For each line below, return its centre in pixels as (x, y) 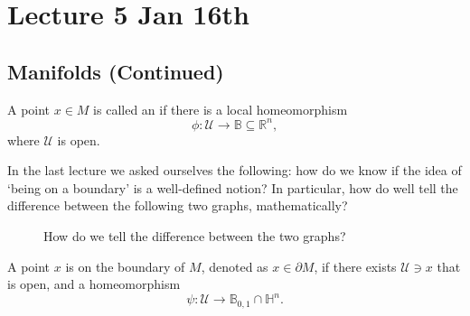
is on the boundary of (125, 266)
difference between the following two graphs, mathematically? (178, 205)
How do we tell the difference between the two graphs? (195, 236)
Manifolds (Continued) (116, 71)
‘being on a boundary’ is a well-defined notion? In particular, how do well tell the (233, 187)
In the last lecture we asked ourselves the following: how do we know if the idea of (235, 170)
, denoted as (235, 266)
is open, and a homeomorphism (94, 284)
